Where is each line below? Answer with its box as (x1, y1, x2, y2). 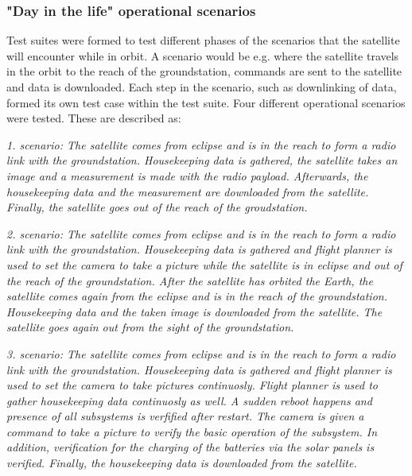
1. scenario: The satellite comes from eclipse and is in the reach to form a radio (6, 136, 396, 153)
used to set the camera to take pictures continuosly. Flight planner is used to (6, 377, 378, 393)
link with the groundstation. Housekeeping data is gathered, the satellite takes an (6, 152, 398, 168)
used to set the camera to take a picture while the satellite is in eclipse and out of (6, 256, 402, 273)
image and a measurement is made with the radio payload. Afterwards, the (6, 167, 368, 184)
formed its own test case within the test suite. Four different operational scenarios (6, 94, 406, 110)
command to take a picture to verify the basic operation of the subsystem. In (6, 423, 378, 439)
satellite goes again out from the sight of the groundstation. (6, 319, 294, 335)
